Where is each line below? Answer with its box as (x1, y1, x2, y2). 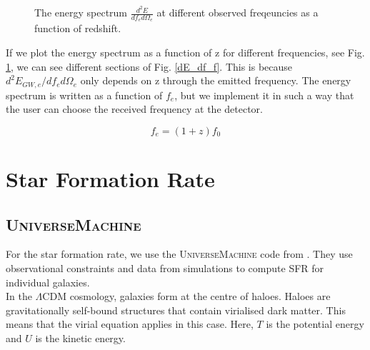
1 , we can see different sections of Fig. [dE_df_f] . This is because (6, 59, 293, 74)
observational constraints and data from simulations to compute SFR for (6, 260, 324, 275)
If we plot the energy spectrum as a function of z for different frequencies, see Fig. (6, 44, 365, 59)
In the (6, 289, 32, 304)
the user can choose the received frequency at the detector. (6, 101, 263, 116)
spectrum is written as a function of (6, 87, 163, 102)
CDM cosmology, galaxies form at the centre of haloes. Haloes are (42, 289, 331, 304)
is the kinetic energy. (35, 330, 126, 345)
